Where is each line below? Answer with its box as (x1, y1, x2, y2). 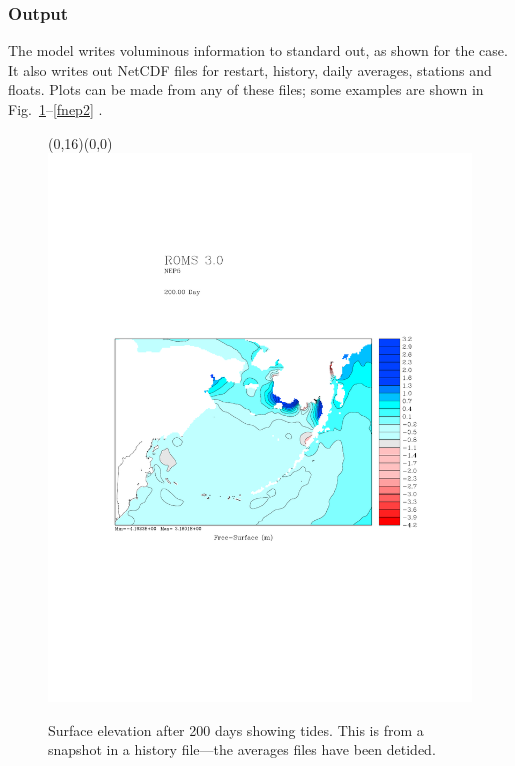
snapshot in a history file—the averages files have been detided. (48, 739, 436, 760)
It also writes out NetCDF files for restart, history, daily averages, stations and (8, 59, 492, 80)
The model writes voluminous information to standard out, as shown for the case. (8, 40, 508, 61)
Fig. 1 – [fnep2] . (8, 99, 103, 119)
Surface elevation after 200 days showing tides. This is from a (48, 719, 424, 740)
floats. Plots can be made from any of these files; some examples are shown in (8, 79, 484, 100)
